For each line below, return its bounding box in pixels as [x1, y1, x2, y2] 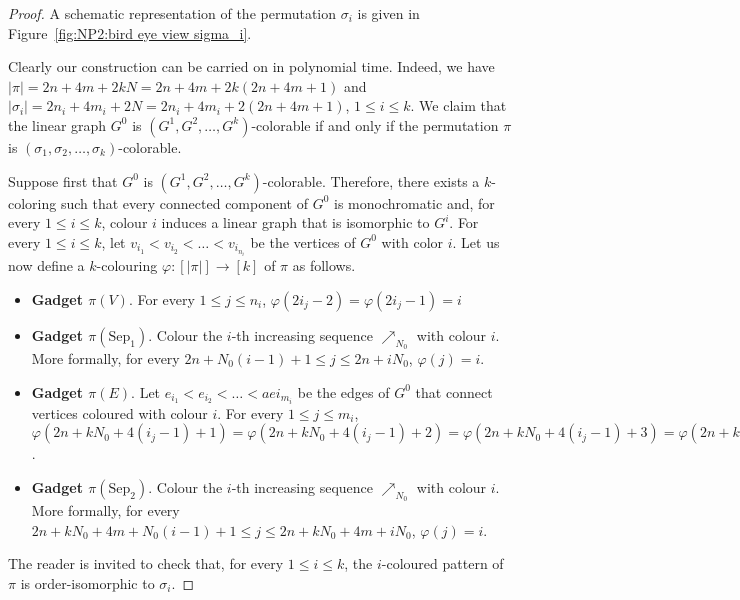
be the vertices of [250, 231, 356, 252]
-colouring [96, 255, 158, 276]
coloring [8, 192, 57, 213]
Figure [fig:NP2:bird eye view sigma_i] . [8, 22, 252, 43]
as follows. [292, 255, 356, 276]
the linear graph [8, 114, 107, 135]
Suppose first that [8, 170, 118, 191]
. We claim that [410, 95, 507, 116]
